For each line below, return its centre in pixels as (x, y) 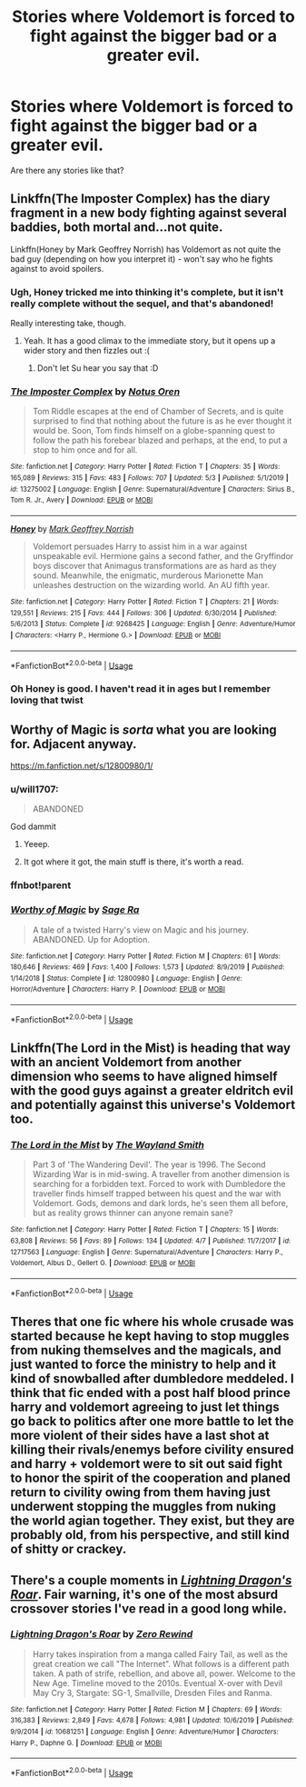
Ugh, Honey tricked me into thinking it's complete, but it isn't (147, 292)
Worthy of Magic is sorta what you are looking (144, 729)
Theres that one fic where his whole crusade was (152, 1322)
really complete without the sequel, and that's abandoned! (142, 304)
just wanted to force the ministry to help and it (143, 1365)
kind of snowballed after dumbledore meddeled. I (152, 1379)
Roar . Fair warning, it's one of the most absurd (144, 1594)
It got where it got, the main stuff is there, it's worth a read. (133, 862)
